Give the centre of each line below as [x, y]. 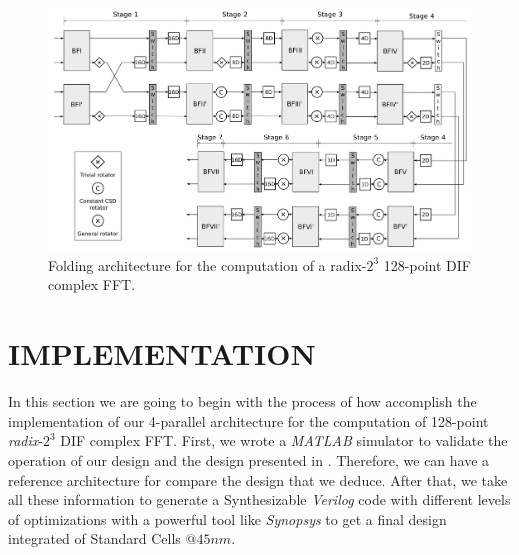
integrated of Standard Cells [94, 538]
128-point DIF [427, 264]
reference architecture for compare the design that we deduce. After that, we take [258, 479]
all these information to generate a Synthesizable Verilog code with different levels [259, 499]
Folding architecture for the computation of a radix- [207, 264]
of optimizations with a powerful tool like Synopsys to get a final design [227, 518]
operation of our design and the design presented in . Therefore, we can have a [249, 459]
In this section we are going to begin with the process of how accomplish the [242, 401]
